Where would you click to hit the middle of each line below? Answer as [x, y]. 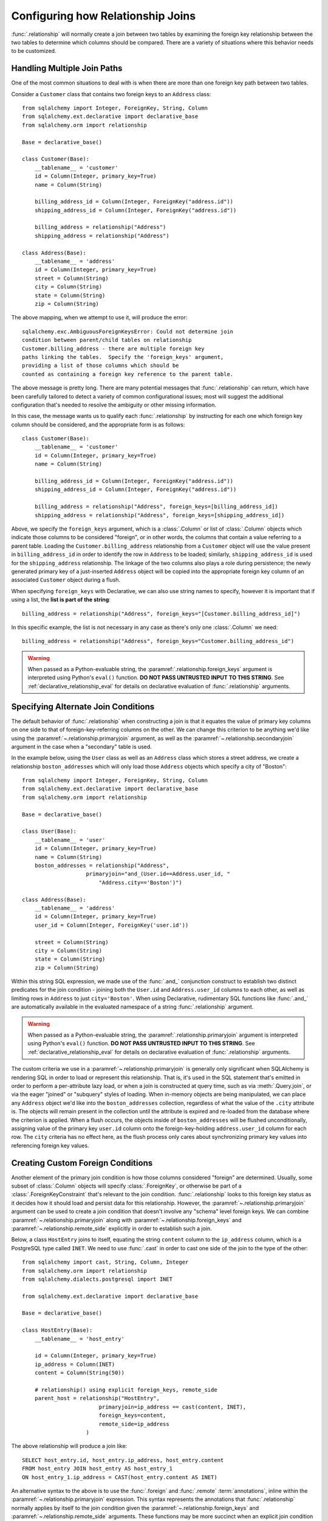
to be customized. [34, 51]
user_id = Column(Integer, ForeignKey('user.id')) [111, 925]
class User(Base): [50, 831]
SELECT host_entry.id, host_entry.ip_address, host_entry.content [123, 1460]
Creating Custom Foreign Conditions [82, 1163]
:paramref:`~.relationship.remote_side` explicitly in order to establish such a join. [111, 1228]
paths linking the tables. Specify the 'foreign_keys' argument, [123, 357]
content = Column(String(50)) [79, 1373]
